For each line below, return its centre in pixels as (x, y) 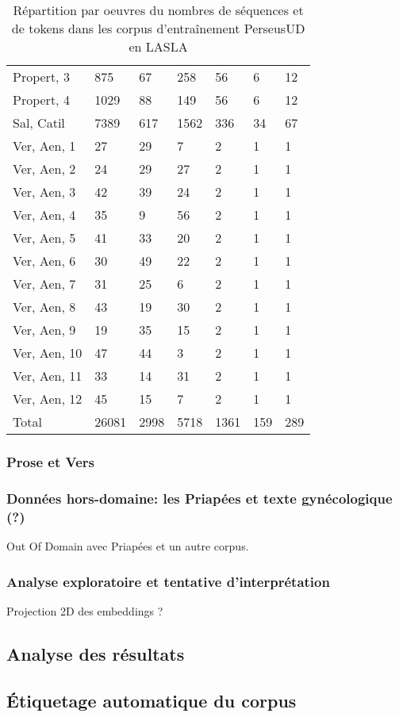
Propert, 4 (41, 100)
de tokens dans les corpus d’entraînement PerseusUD (158, 28)
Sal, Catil (39, 123)
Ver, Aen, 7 (44, 284)
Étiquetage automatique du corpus (152, 700)
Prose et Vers (50, 461)
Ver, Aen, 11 (48, 376)
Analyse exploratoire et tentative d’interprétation (168, 581)
